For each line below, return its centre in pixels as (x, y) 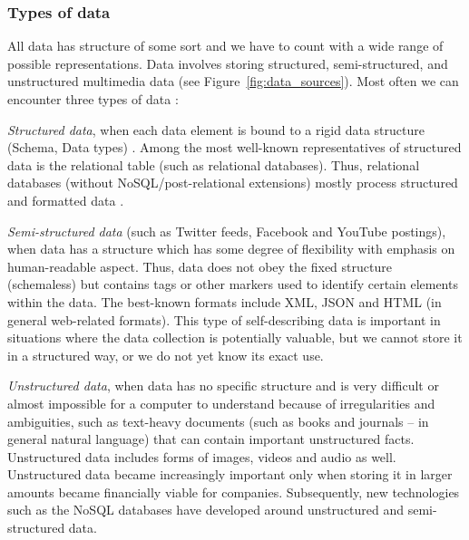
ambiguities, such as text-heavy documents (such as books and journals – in (218, 421)
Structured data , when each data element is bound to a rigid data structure (216, 129)
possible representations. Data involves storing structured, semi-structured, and (228, 63)
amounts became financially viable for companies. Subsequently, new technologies (234, 492)
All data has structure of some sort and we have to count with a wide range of (225, 46)
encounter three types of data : (93, 99)
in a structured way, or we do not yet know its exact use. (166, 355)
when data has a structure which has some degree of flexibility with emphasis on (231, 249)
